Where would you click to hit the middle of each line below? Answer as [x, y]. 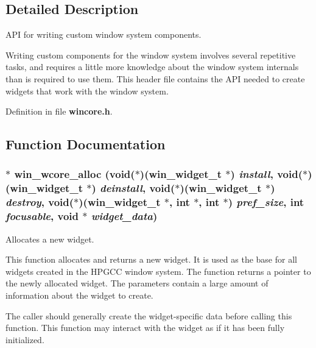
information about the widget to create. [79, 295]
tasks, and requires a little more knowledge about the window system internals [152, 67]
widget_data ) [124, 216]
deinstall [121, 188]
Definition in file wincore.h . [59, 111]
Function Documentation [86, 144]
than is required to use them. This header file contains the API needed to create [155, 78]
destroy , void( [40, 202]
